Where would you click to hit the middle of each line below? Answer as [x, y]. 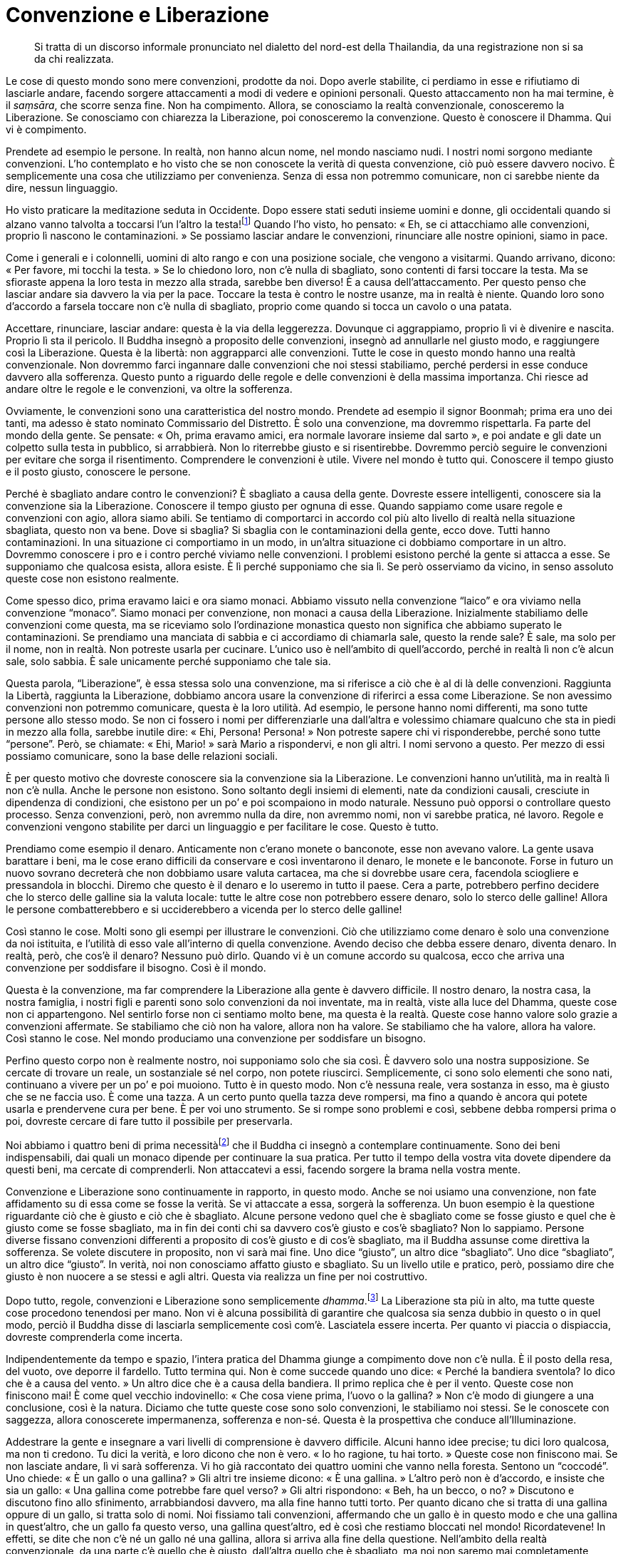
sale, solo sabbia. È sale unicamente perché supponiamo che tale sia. [168, 662]
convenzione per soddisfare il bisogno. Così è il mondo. [136, 968]
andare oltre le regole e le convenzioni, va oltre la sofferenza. [149, 389]
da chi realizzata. [74, 58]
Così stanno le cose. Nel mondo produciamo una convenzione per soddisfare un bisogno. [216, 1039]
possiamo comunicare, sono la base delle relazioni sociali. [142, 756]
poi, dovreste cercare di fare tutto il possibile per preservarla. [149, 1121]
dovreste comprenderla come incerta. [94, 1337]
